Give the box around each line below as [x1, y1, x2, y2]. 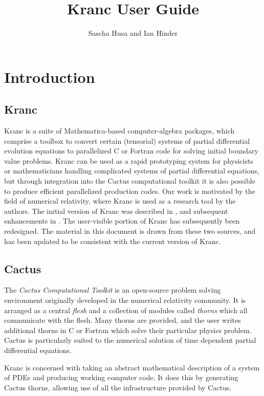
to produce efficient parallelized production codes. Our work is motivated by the [4, 185, 255, 196]
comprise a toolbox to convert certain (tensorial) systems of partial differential [4, 135, 250, 146]
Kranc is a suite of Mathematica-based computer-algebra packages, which [4, 125, 235, 136]
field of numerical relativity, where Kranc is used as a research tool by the [4, 195, 236, 206]
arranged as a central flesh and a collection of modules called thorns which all [4, 304, 248, 315]
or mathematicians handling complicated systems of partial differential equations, [4, 165, 259, 176]
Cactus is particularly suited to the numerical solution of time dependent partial [4, 335, 256, 345]
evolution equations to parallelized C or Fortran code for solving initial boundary [4, 145, 258, 156]
